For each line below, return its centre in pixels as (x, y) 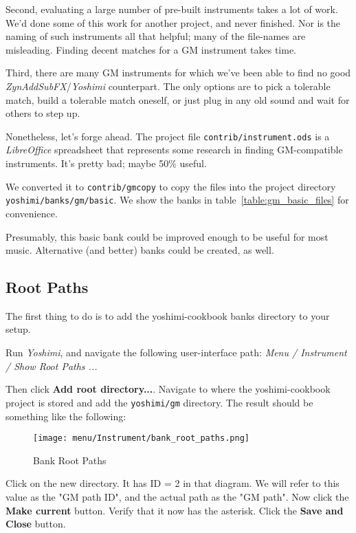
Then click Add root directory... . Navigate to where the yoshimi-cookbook (168, 389)
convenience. (32, 213)
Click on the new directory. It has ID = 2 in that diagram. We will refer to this (173, 483)
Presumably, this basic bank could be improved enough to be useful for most (167, 236)
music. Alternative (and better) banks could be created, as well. (140, 250)
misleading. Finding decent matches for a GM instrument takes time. (151, 49)
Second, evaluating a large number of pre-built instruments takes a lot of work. (172, 9)
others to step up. (43, 113)
